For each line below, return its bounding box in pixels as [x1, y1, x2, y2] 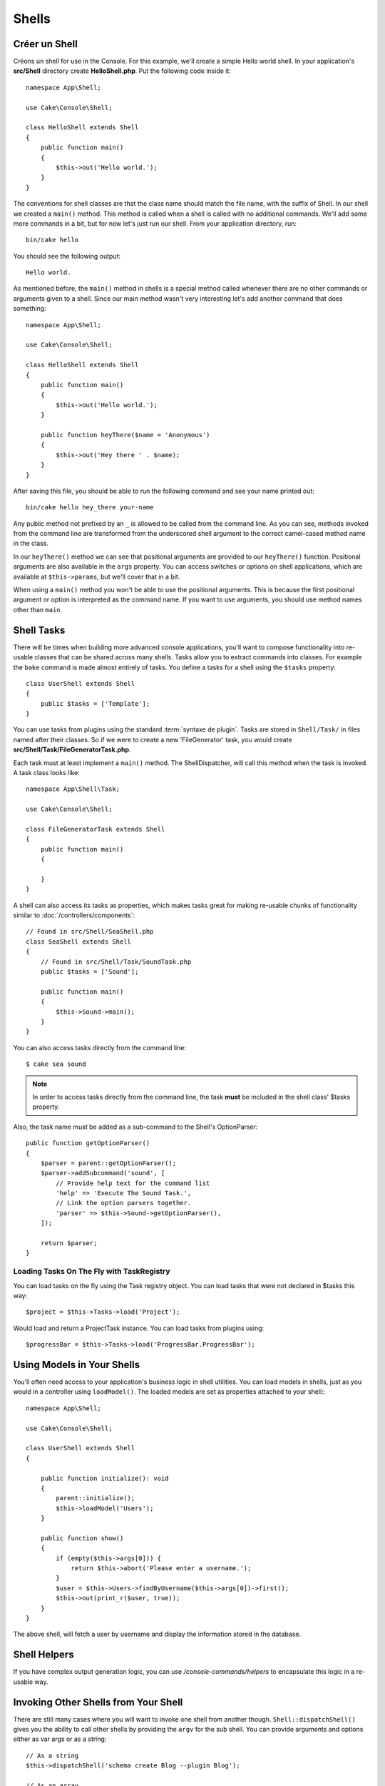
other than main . [13, 605, 63, 614]
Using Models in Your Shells [13, 1358, 140, 1371]
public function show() [40, 1534, 124, 1542]
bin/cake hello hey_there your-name [26, 504, 154, 512]
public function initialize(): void [40, 1474, 169, 1482]
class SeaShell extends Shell [26, 937, 132, 946]
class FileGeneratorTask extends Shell [26, 825, 165, 833]
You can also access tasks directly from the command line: [13, 1043, 187, 1052]
